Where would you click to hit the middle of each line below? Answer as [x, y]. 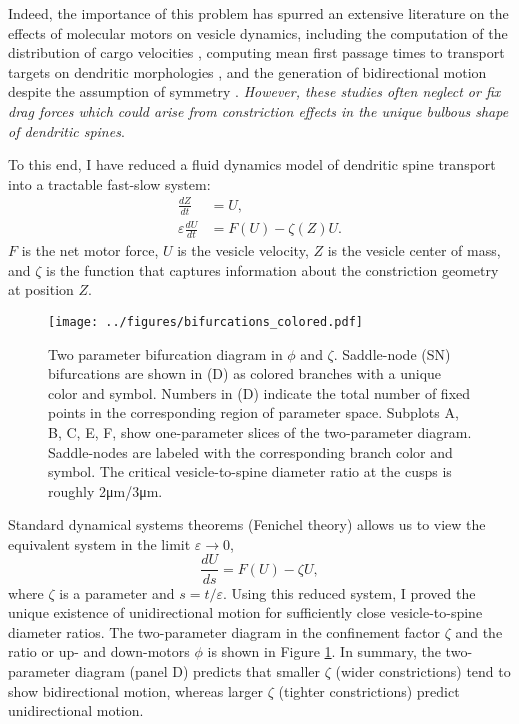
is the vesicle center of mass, [414, 250]
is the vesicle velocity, [243, 250]
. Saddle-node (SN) [392, 353]
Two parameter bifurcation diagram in [165, 353]
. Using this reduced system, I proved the [349, 592]
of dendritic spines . [66, 130]
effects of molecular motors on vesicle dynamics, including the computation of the [258, 32]
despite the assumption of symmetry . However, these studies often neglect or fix [254, 91]
